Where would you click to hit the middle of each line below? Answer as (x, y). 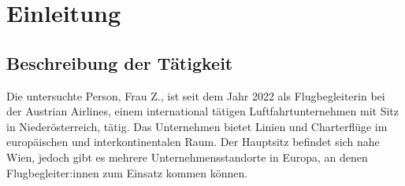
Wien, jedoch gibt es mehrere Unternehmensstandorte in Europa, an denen (187, 157)
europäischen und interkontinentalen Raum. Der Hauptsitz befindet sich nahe (193, 142)
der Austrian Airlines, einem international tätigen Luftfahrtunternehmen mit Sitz (203, 111)
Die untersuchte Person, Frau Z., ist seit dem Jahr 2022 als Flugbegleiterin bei (196, 95)
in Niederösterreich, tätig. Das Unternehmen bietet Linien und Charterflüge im (197, 126)
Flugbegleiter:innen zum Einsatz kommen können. (127, 172)
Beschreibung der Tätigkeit (120, 62)
